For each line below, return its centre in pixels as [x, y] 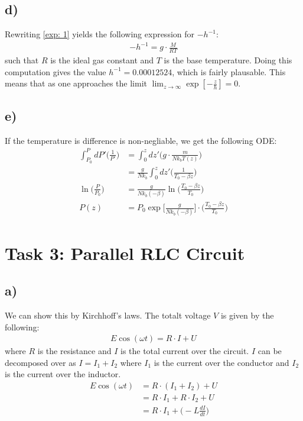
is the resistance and [74, 351]
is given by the [247, 315]
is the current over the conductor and [221, 362]
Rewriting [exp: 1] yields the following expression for [100, 34]
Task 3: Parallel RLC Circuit [125, 253]
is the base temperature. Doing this [228, 60]
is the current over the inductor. [63, 374]
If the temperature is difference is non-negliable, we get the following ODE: [141, 140]
